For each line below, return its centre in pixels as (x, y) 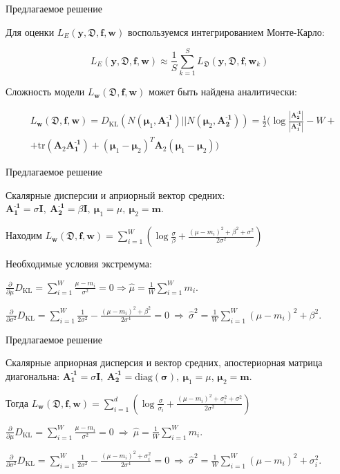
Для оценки (30, 31)
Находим (24, 235)
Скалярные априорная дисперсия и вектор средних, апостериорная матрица (164, 362)
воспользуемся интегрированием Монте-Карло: (226, 31)
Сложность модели (45, 92)
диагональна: (33, 376)
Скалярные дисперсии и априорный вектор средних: (115, 195)
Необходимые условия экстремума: (79, 264)
